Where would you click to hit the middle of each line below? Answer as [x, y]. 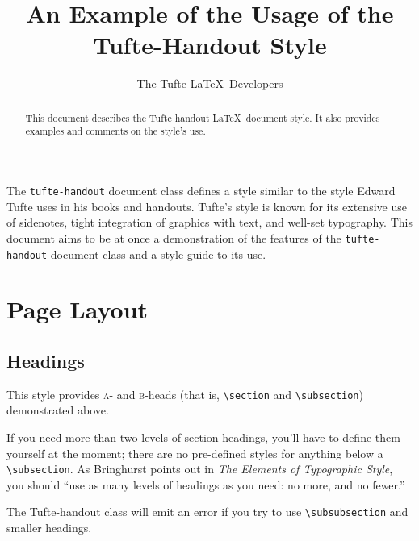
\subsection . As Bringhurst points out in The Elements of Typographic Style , [200, 469]
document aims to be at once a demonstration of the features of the [174, 237]
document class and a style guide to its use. [158, 254]
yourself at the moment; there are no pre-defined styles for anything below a [195, 453]
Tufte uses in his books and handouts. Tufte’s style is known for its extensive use [207, 206]
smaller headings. [49, 528]
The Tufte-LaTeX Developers [210, 83]
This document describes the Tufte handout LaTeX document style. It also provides [203, 117]
